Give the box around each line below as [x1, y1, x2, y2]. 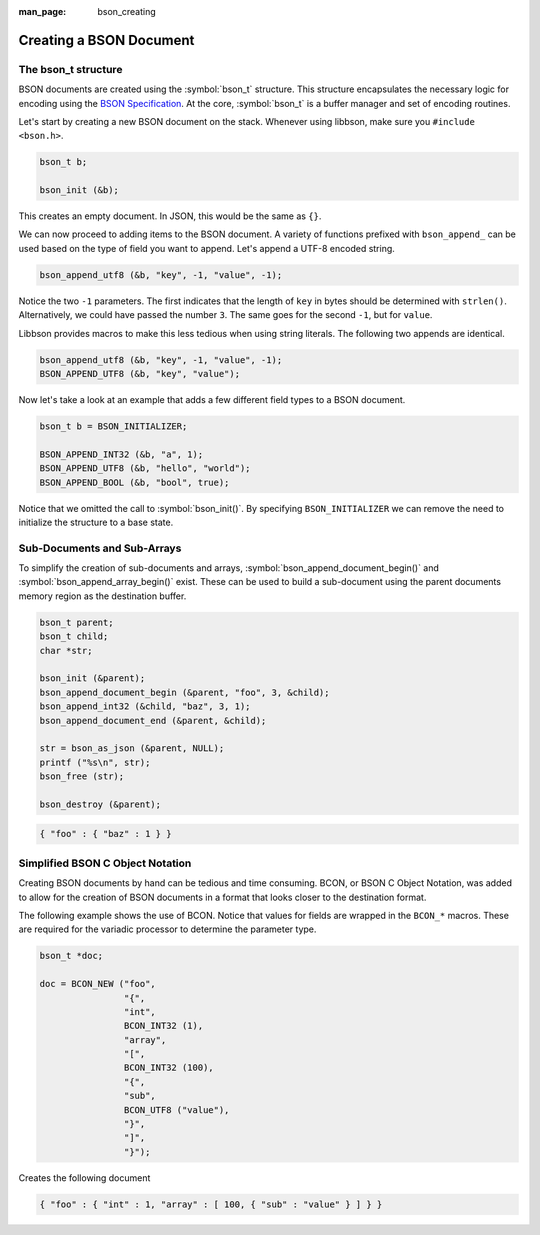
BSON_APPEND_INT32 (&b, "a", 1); [39, 448, 204, 460]
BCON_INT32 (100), [123, 1062, 214, 1074]
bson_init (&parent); [39, 673, 146, 684]
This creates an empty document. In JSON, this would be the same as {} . [18, 210, 322, 222]
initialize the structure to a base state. [18, 516, 174, 528]
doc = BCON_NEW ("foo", [39, 978, 157, 990]
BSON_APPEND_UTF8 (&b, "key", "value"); [39, 368, 240, 379]
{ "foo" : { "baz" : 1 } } [39, 828, 172, 840]
